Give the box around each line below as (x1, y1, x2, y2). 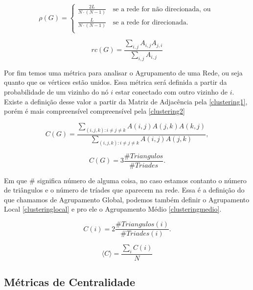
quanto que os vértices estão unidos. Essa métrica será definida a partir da (4, 77, 227, 87)
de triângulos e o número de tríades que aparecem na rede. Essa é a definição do (4, 185, 245, 195)
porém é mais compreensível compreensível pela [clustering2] (4, 106, 185, 116)
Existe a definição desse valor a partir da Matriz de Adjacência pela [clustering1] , (4, 96, 248, 106)
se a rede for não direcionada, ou (113, 5, 211, 13)
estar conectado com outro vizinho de (115, 87, 228, 97)
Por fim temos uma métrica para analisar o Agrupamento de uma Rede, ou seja (4, 67, 243, 77)
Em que (4, 175, 27, 185)
